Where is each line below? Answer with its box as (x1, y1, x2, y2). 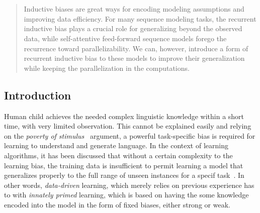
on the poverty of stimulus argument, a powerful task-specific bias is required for (4, 130, 255, 141)
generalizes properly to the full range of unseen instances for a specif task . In (4, 170, 244, 180)
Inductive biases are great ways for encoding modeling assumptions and (24, 4, 244, 14)
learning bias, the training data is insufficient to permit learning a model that (4, 160, 243, 170)
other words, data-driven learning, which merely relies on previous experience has (4, 179, 254, 190)
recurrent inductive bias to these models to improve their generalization (24, 53, 245, 63)
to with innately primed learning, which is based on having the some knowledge (4, 189, 249, 200)
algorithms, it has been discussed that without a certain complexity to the (4, 150, 233, 160)
